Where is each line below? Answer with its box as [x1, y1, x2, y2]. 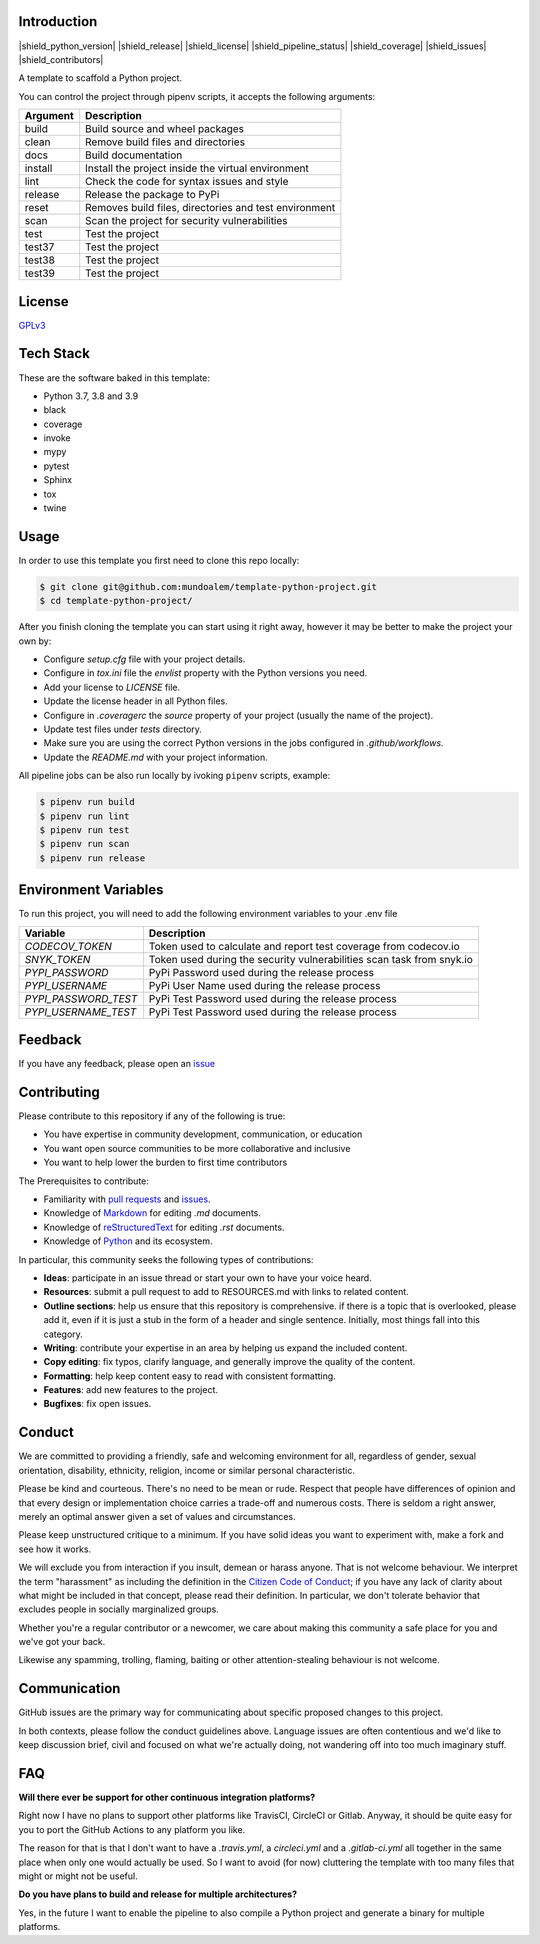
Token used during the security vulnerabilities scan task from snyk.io [148, 952, 474, 966]
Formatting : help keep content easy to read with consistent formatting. [43, 1370, 337, 1382]
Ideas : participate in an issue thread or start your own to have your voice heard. [43, 1271, 372, 1284]
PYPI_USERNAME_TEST [24, 1005, 137, 1019]
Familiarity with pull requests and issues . [43, 1193, 211, 1205]
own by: [18, 635, 52, 647]
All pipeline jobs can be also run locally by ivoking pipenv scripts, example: [18, 770, 331, 782]
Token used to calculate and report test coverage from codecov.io [148, 939, 460, 953]
